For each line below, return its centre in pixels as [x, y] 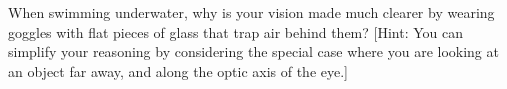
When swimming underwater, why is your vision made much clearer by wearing [251, 12]
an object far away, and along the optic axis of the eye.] [178, 70]
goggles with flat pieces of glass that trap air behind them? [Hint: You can [235, 31]
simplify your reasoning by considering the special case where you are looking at [253, 51]
